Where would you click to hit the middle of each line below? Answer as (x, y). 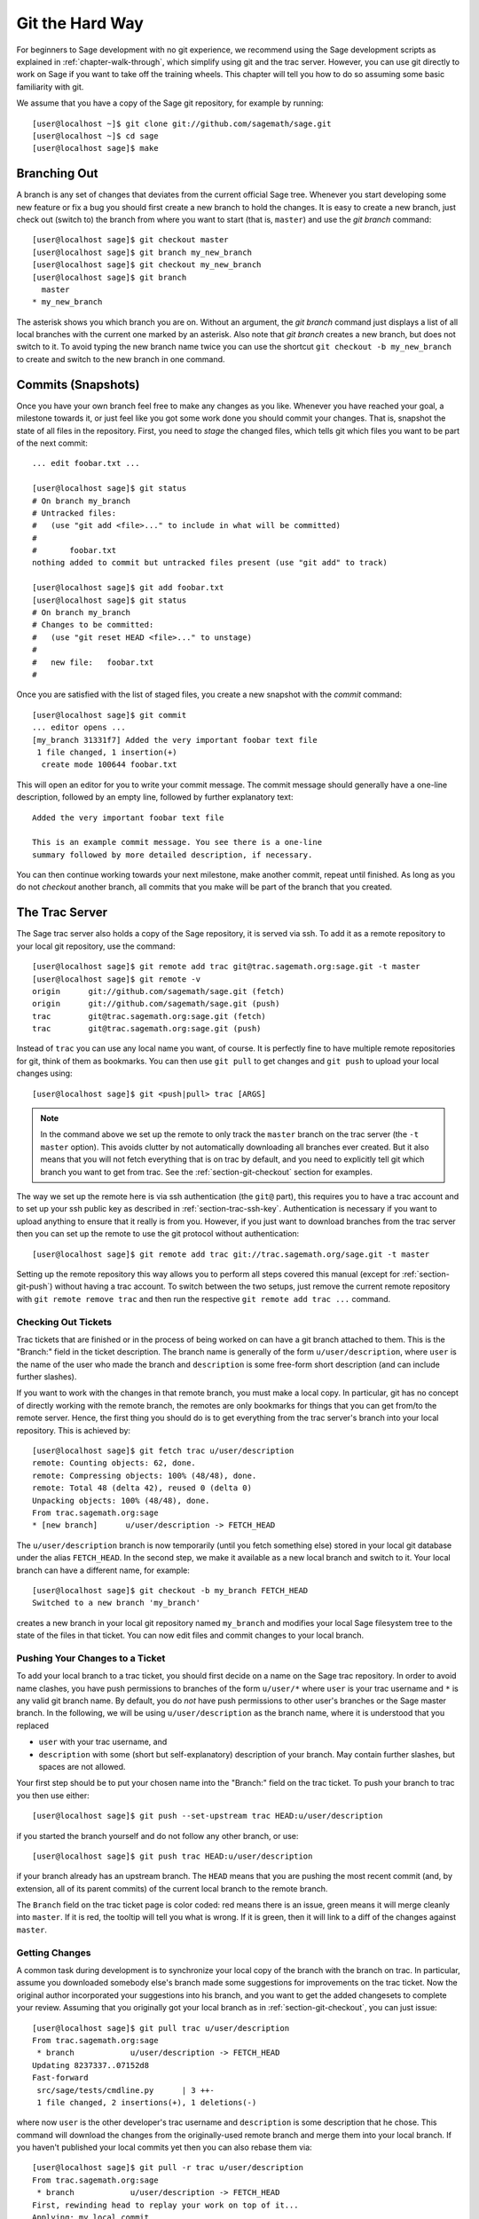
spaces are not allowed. (82, 1766)
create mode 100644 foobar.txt (109, 765)
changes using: (44, 1073)
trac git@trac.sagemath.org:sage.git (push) (147, 1029)
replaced (32, 1725)
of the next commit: (52, 443)
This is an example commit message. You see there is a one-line (177, 842)
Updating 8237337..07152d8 (91, 2065)
